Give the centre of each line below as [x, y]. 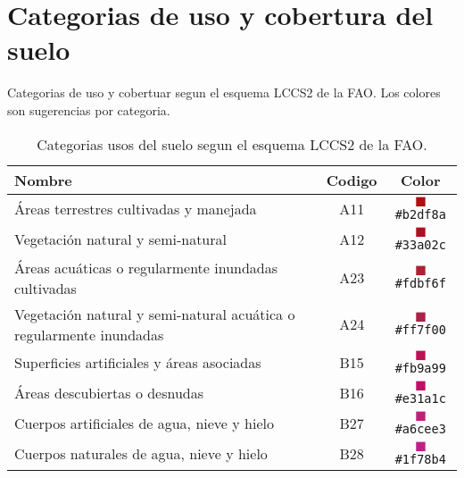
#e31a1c [420, 398]
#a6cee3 [420, 428]
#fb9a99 [420, 368]
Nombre [43, 180]
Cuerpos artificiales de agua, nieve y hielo [144, 423]
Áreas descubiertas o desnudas [109, 393]
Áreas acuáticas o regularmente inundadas [146, 267]
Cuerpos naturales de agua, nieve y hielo [141, 453]
